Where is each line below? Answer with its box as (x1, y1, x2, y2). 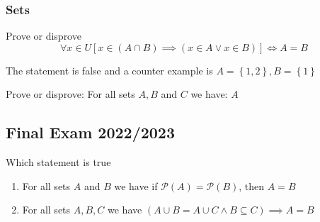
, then (239, 178, 265, 193)
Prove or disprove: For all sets (6, 87, 135, 101)
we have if (114, 178, 158, 193)
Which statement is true (6, 155, 111, 170)
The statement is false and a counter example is (6, 62, 213, 77)
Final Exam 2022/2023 (6, 121, 176, 143)
